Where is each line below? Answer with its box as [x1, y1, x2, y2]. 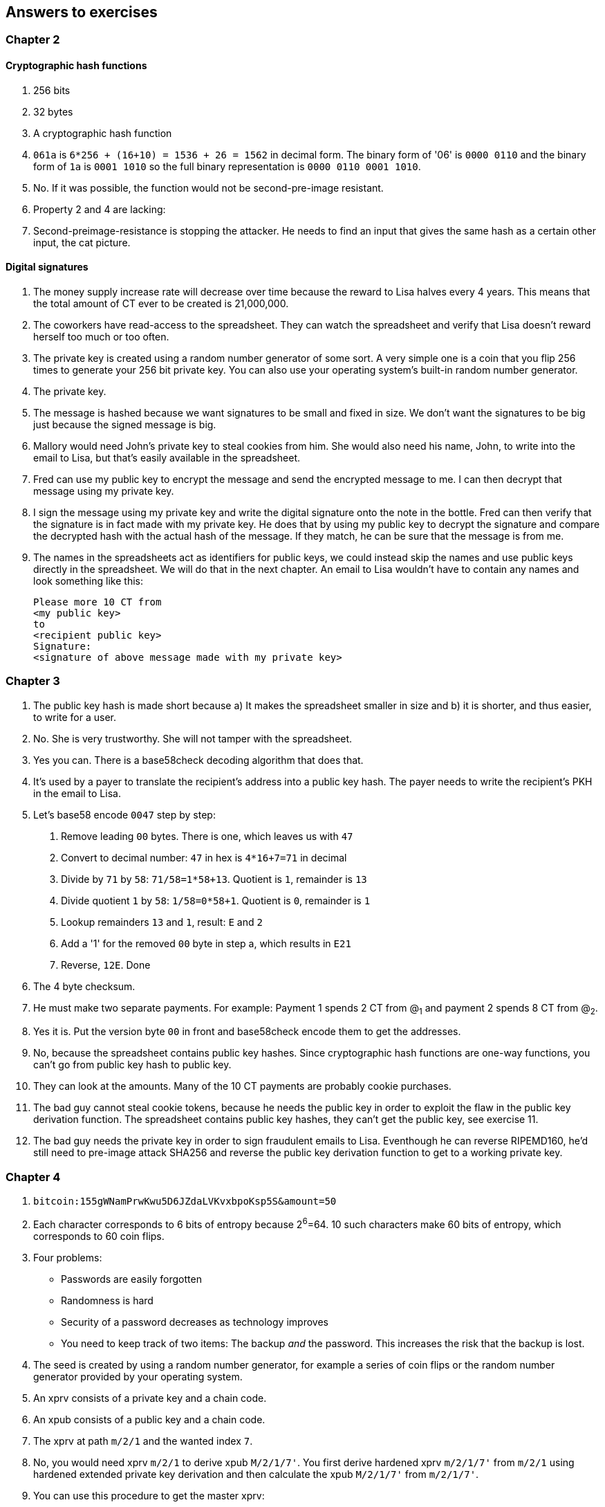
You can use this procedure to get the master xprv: [33, 1489, 265, 1501]
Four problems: [33, 1251, 102, 1263]
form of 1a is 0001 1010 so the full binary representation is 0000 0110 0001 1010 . [33, 160, 421, 172]
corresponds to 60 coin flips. [33, 1230, 165, 1242]
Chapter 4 [6, 1169, 61, 1184]
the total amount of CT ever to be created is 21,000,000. [33, 297, 289, 309]
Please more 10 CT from [33, 596, 162, 608]
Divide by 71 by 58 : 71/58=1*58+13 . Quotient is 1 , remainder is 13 [61, 873, 367, 885]
